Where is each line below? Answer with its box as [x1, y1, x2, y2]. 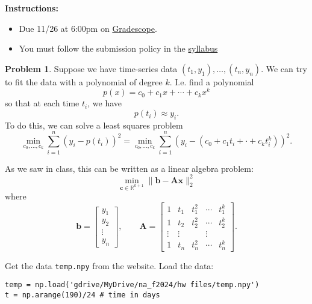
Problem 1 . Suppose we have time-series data [5, 62, 178, 74]
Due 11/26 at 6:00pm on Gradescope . [19, 22, 157, 34]
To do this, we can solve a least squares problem [5, 118, 183, 131]
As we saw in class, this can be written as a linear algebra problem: [5, 162, 254, 174]
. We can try [261, 62, 307, 74]
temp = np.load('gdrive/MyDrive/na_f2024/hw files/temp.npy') [5, 281, 260, 290]
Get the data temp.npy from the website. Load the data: [5, 259, 214, 272]
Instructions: [5, 2, 58, 14]
